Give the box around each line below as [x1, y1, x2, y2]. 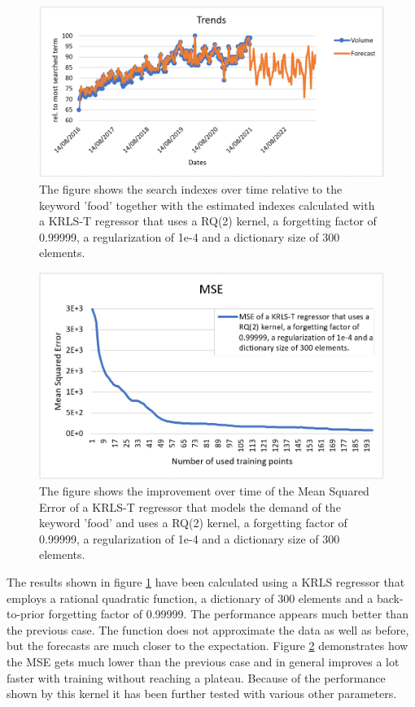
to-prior [7, 605, 45, 622]
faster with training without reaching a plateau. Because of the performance [7, 669, 386, 686]
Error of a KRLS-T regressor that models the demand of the [39, 498, 341, 515]
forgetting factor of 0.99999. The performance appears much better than [48, 605, 408, 622]
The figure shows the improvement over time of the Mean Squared [39, 482, 369, 500]
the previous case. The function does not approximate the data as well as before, [7, 621, 409, 638]
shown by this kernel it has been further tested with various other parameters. [7, 685, 397, 702]
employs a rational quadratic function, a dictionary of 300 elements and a [7, 589, 373, 606]
